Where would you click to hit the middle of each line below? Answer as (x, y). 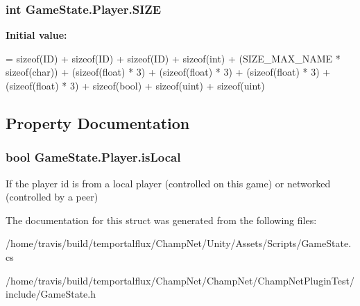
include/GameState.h (51, 294)
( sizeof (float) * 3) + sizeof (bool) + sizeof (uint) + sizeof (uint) (135, 85)
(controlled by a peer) (52, 197)
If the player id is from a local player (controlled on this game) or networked (168, 183)
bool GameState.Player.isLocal (93, 157)
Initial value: (36, 35)
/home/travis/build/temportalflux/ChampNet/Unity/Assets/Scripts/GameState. (179, 243)
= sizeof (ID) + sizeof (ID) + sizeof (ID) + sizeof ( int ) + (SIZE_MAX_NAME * (173, 58)
